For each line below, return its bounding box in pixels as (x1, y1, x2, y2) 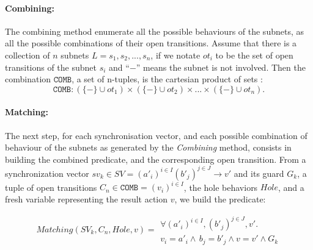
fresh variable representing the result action (5, 192, 168, 205)
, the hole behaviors (183, 180, 258, 193)
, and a (278, 180, 304, 193)
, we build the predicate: (174, 192, 266, 205)
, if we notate (150, 48, 201, 61)
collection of (5, 48, 50, 61)
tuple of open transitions (5, 180, 97, 193)
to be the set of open (215, 48, 293, 61)
